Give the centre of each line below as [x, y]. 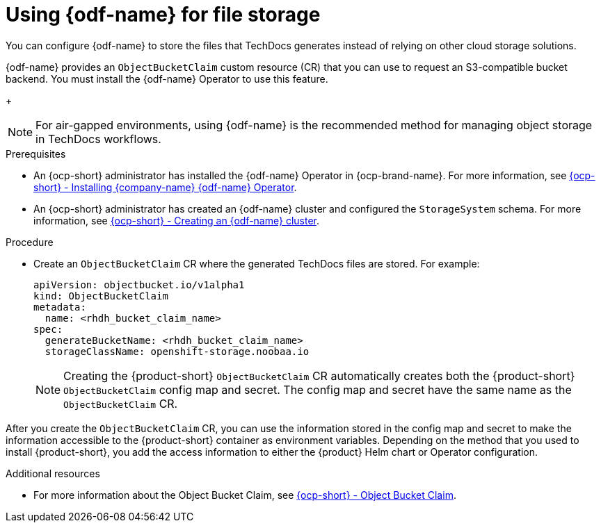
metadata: [60, 307]
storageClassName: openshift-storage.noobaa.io [177, 351]
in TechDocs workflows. [98, 139]
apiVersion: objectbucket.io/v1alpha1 [139, 284]
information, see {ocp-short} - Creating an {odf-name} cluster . [177, 220]
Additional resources [53, 473]
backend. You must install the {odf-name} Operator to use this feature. [167, 79]
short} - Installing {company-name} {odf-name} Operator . [165, 187]
